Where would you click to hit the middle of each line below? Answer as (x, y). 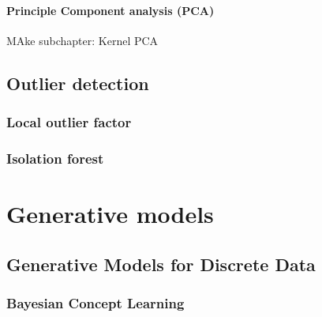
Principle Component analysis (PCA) (110, 10)
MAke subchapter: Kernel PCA (82, 40)
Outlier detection (78, 83)
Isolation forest (55, 158)
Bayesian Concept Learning (95, 302)
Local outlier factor (69, 122)
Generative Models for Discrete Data (161, 264)
